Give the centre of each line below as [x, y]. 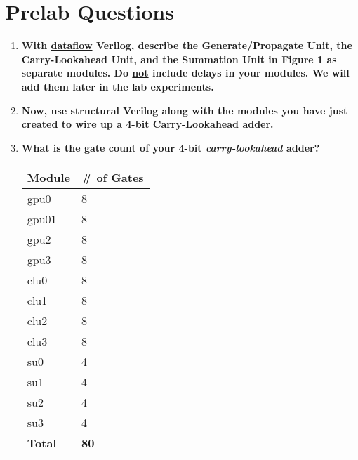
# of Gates [112, 178]
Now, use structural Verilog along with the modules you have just [185, 110]
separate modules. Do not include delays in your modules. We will [185, 73]
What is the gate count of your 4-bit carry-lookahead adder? [171, 147]
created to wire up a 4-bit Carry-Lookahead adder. [147, 124]
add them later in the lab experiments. [118, 86]
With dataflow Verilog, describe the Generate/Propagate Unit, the [187, 45]
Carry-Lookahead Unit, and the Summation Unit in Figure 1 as [179, 59]
